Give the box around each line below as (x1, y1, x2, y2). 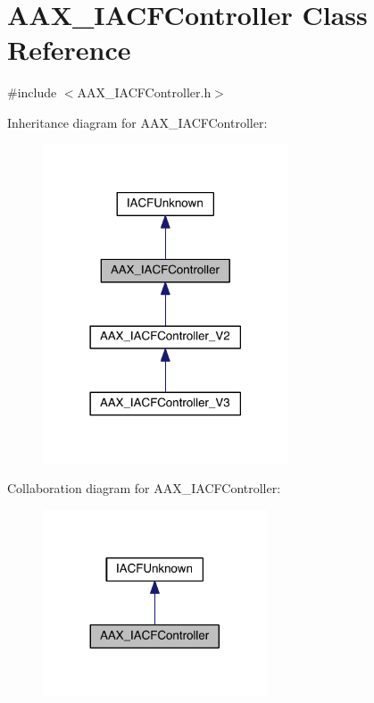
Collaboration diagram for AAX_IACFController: (7, 479, 281, 498)
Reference (7, 31, 131, 68)
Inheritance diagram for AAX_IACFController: (7, 113, 268, 131)
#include (7, 83, 57, 102)
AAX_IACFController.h (77, 83, 212, 102)
